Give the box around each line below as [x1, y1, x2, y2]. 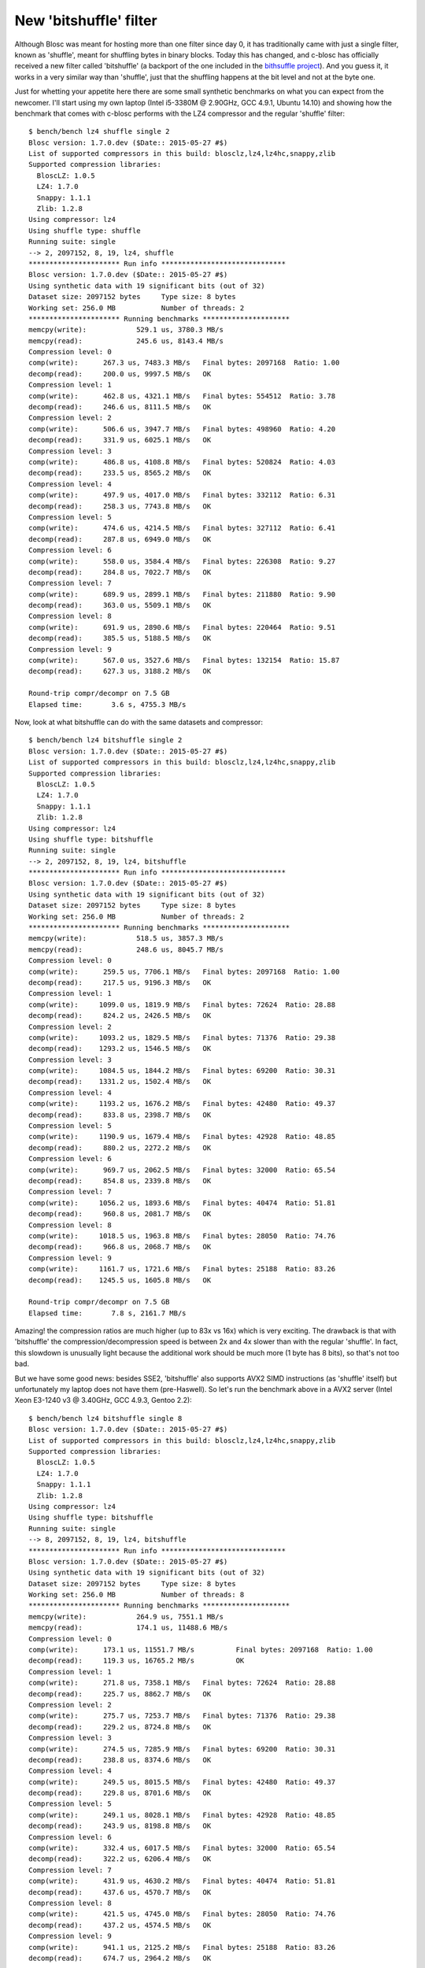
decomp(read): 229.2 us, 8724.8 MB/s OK [28, 1722, 212, 1731]
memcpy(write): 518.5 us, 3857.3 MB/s [28, 934, 224, 943]
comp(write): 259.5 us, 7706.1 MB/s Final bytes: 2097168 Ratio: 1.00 [28, 967, 340, 976]
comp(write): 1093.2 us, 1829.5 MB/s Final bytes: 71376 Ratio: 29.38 [28, 1033, 336, 1042]
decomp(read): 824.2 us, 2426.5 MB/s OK [28, 1012, 212, 1020]
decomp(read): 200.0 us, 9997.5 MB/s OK [28, 369, 212, 378]
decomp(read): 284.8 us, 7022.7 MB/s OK [28, 568, 212, 576]
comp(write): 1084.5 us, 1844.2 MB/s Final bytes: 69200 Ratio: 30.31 [28, 1067, 336, 1075]
